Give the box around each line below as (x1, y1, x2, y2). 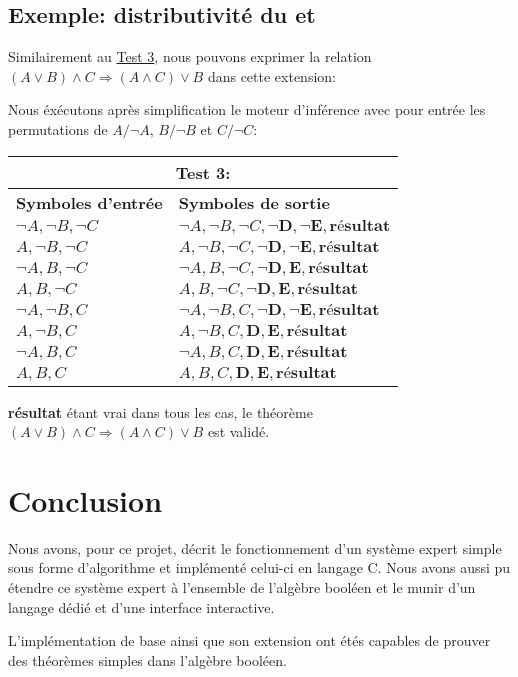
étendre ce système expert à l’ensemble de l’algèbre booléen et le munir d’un (8, 577, 476, 598)
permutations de (8, 118, 108, 139)
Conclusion (8, 479, 163, 520)
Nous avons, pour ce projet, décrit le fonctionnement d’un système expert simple (8, 537, 502, 558)
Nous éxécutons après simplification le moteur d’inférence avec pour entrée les (8, 99, 486, 120)
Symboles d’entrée (16, 190, 163, 214)
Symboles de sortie (178, 190, 330, 214)
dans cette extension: (207, 65, 336, 86)
